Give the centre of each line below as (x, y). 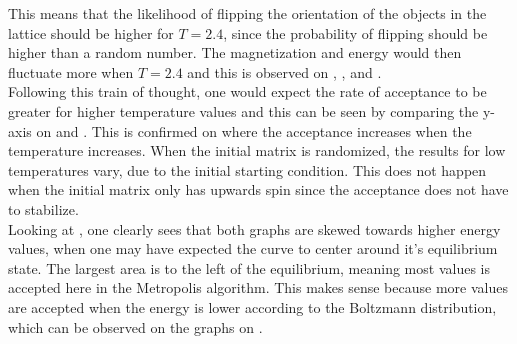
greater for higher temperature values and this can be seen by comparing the (243, 110)
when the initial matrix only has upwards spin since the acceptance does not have (258, 189)
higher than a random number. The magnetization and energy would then (235, 52)
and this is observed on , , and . (284, 71)
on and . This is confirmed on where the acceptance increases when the (254, 130)
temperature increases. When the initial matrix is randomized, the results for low (257, 150)
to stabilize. (43, 208)
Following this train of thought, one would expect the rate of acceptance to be (247, 91)
